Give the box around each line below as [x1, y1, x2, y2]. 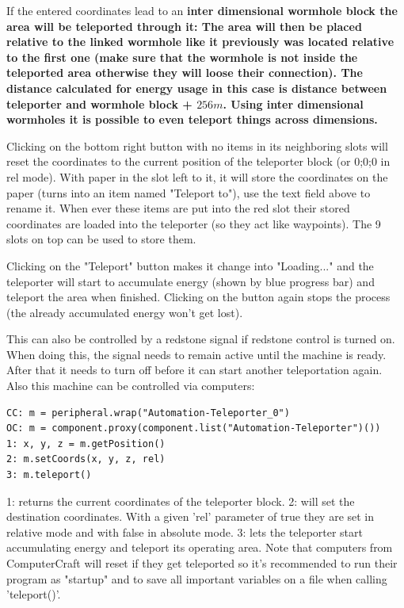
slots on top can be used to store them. [6, 231, 196, 247]
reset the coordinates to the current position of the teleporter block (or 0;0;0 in [6, 153, 391, 170]
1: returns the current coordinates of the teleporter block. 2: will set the [6, 492, 355, 509]
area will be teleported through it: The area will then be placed [6, 17, 362, 34]
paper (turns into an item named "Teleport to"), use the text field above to [6, 184, 371, 201]
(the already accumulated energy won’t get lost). [6, 304, 243, 320]
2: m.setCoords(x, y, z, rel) [6, 453, 166, 465]
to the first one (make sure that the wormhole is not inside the [6, 48, 358, 65]
